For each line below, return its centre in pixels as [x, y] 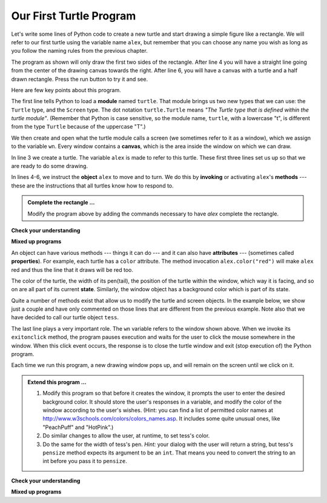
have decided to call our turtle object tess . [65, 317]
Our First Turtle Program [74, 16]
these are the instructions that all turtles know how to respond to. [92, 186]
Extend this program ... [57, 382]
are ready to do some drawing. [49, 166]
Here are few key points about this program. [66, 90]
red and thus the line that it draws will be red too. [72, 269]
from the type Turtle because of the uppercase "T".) [78, 127]
